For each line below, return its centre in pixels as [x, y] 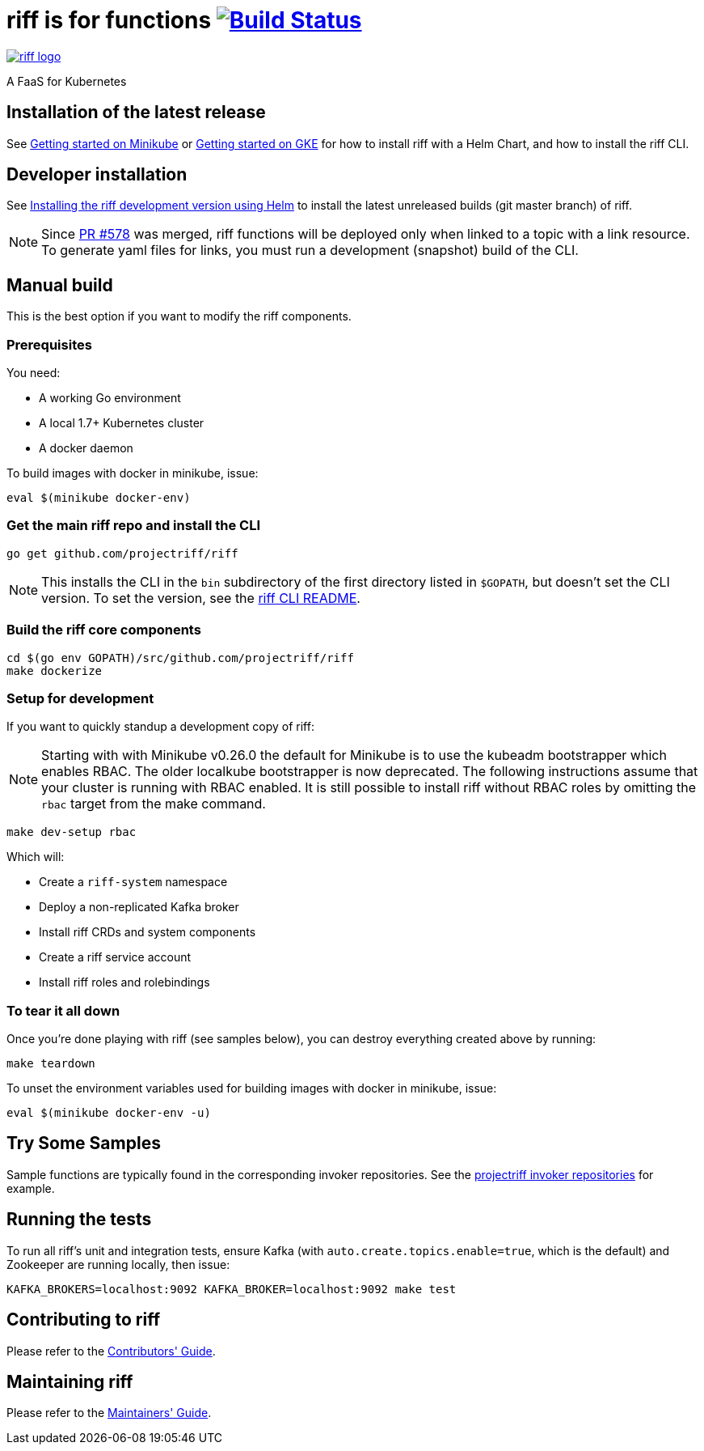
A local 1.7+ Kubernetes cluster [122, 423]
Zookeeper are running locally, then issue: [118, 1264]
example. [31, 1188]
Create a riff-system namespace [133, 882]
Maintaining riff [70, 1381]
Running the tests [79, 1220]
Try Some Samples [84, 1143]
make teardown [51, 1064]
